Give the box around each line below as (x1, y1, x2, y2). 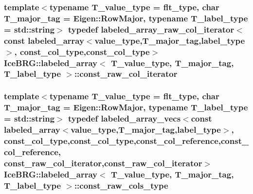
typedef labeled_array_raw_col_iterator (68, 23, 235, 35)
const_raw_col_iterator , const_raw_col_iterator (4, 157, 202, 169)
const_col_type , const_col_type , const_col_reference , (4, 134, 221, 146)
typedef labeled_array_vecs (68, 112, 181, 124)
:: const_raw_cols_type (74, 179, 168, 191)
